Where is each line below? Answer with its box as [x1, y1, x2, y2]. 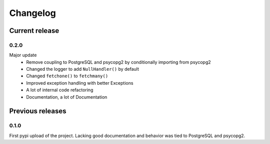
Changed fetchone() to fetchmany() [26, 73, 108, 79]
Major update [9, 52, 37, 58]
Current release [9, 26, 59, 35]
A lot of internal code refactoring [26, 87, 93, 93]
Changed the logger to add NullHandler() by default [26, 66, 139, 72]
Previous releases [9, 107, 66, 116]
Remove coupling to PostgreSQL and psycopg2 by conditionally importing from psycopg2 [26, 59, 211, 65]
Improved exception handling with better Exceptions [26, 80, 133, 86]
